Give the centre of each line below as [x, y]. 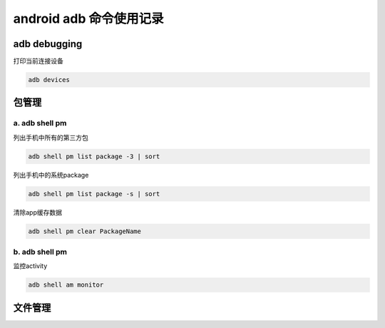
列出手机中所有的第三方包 [51, 137]
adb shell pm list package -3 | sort [94, 156]
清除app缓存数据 [38, 212]
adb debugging [48, 44]
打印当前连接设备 [38, 61]
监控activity [30, 266]
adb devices [49, 80]
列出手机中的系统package [51, 175]
